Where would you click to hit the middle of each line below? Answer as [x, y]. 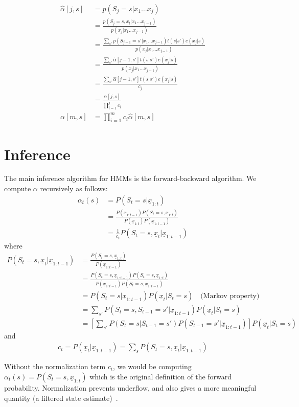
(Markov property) [230, 296]
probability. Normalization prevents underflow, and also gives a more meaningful [130, 388]
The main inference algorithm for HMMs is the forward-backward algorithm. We [130, 178]
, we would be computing [152, 366]
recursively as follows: [74, 188]
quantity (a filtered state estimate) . [61, 398]
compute [18, 188]
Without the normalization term [55, 366]
